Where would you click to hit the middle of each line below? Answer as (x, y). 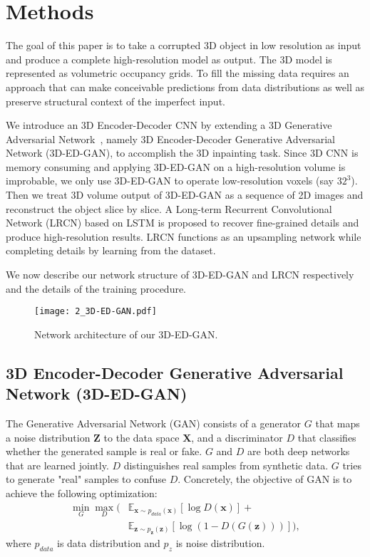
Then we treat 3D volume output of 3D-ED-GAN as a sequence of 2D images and (185, 195)
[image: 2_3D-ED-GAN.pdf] (96, 312)
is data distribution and (109, 543)
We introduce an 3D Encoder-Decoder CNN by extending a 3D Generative (169, 125)
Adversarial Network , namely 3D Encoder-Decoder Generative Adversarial (170, 139)
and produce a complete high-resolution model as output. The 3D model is (169, 59)
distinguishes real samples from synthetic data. (226, 465)
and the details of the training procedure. (96, 288)
